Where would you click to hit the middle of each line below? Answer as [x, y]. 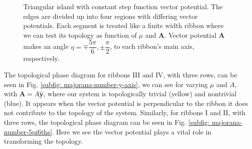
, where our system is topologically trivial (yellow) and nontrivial [140, 94]
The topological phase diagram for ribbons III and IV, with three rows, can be [121, 75]
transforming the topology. [43, 141]
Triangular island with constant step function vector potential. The [123, 6]
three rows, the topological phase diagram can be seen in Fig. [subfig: [107, 122]
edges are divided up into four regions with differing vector [110, 16]
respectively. [41, 58]
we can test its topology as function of [80, 35]
